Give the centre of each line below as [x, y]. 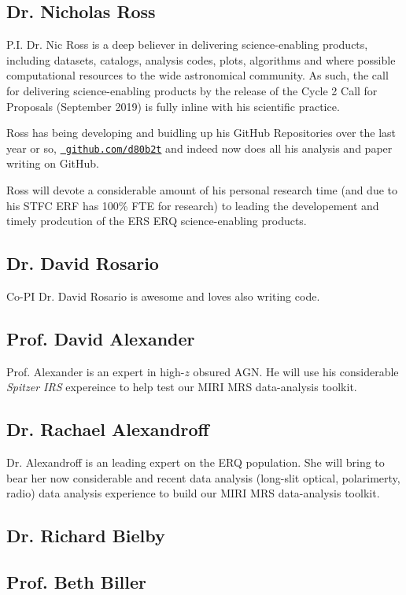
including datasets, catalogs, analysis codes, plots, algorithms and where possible [201, 59]
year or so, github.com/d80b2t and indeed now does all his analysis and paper [199, 148]
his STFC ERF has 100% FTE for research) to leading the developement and [193, 205]
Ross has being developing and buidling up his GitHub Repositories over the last [201, 133]
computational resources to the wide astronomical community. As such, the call [197, 75]
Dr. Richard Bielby [86, 536]
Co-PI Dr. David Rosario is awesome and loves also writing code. [163, 296]
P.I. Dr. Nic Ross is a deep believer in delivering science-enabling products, [187, 44]
